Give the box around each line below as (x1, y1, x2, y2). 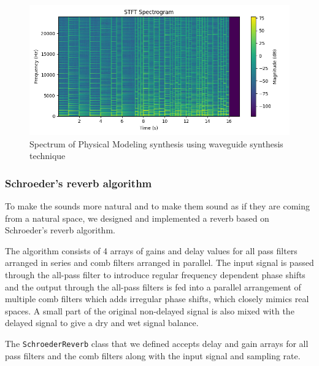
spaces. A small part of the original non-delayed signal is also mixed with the (5, 304, 294, 317)
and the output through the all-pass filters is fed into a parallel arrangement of (5, 280, 301, 293)
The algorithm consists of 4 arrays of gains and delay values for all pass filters (5, 244, 298, 257)
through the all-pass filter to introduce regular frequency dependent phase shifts (5, 268, 306, 281)
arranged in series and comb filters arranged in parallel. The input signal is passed (5, 256, 314, 269)
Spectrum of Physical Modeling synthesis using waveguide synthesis (29, 137, 283, 150)
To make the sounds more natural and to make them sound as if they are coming (5, 200, 310, 212)
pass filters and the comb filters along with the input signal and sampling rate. (5, 349, 301, 362)
